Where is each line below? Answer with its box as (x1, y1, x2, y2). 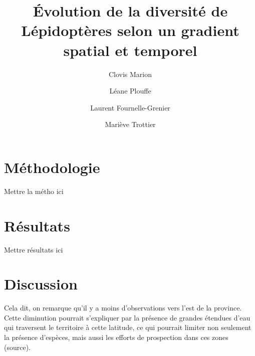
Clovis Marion (108, 68, 152, 79)
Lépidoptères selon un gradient (21, 20, 239, 40)
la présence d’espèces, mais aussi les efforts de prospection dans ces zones (4, 332, 228, 342)
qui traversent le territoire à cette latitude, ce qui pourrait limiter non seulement (4, 322, 251, 332)
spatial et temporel (63, 39, 197, 60)
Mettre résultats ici (4, 244, 63, 254)
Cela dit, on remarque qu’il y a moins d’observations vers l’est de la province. (4, 302, 242, 313)
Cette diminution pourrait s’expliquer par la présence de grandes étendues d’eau (4, 312, 250, 322)
